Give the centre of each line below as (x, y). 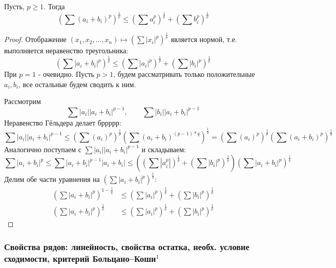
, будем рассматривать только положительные (184, 74)
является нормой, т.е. (204, 39)
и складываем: (164, 149)
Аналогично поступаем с (43, 149)
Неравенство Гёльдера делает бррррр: (63, 122)
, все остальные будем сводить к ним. (77, 84)
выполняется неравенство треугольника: (66, 50)
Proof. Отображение (35, 39)
